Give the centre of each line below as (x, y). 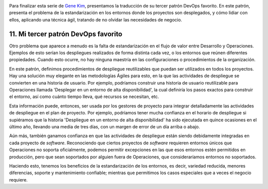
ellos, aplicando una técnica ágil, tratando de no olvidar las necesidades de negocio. (96, 19)
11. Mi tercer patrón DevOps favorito (66, 34)
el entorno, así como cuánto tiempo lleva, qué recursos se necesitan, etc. (84, 96)
